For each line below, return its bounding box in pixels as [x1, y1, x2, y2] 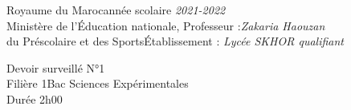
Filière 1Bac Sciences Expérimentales [6, 75, 189, 92]
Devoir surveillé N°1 [6, 59, 105, 76]
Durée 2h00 [6, 90, 63, 107]
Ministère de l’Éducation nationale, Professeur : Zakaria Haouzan [6, 17, 325, 33]
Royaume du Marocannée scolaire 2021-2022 [6, 2, 226, 18]
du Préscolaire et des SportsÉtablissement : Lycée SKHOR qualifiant [6, 33, 345, 49]
